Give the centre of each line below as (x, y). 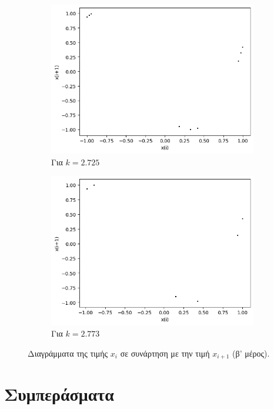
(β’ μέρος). (251, 353)
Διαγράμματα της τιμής (68, 353)
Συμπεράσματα (59, 394)
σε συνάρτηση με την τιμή (165, 353)
